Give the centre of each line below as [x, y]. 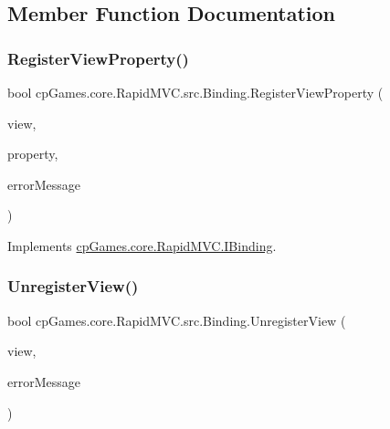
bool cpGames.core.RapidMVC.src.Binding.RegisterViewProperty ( [195, 92]
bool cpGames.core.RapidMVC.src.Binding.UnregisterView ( [177, 320]
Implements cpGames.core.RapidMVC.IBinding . [142, 245]
